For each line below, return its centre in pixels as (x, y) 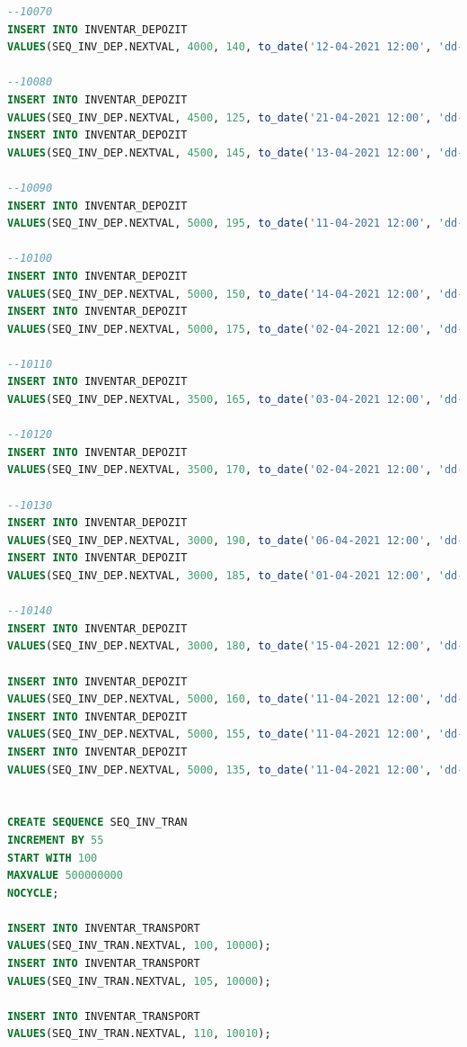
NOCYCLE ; (33, 893)
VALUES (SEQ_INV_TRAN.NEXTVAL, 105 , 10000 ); (139, 981)
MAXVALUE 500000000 (65, 876)
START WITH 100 (53, 858)
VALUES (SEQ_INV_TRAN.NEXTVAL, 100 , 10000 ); (139, 946)
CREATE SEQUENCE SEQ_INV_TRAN (97, 823)
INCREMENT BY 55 (56, 840)
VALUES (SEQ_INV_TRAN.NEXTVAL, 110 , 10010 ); (139, 1034)
